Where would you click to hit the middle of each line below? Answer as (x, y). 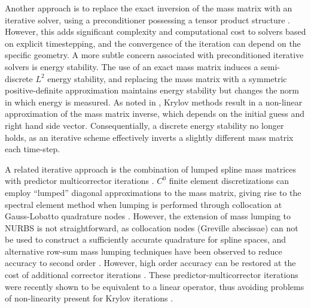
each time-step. (33, 149)
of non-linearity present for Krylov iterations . (89, 298)
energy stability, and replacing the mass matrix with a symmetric (167, 78)
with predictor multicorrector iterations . (80, 181)
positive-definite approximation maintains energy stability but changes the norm (152, 90)
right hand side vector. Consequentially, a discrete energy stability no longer (144, 125)
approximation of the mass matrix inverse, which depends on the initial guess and (155, 114)
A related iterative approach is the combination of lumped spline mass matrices (151, 169)
